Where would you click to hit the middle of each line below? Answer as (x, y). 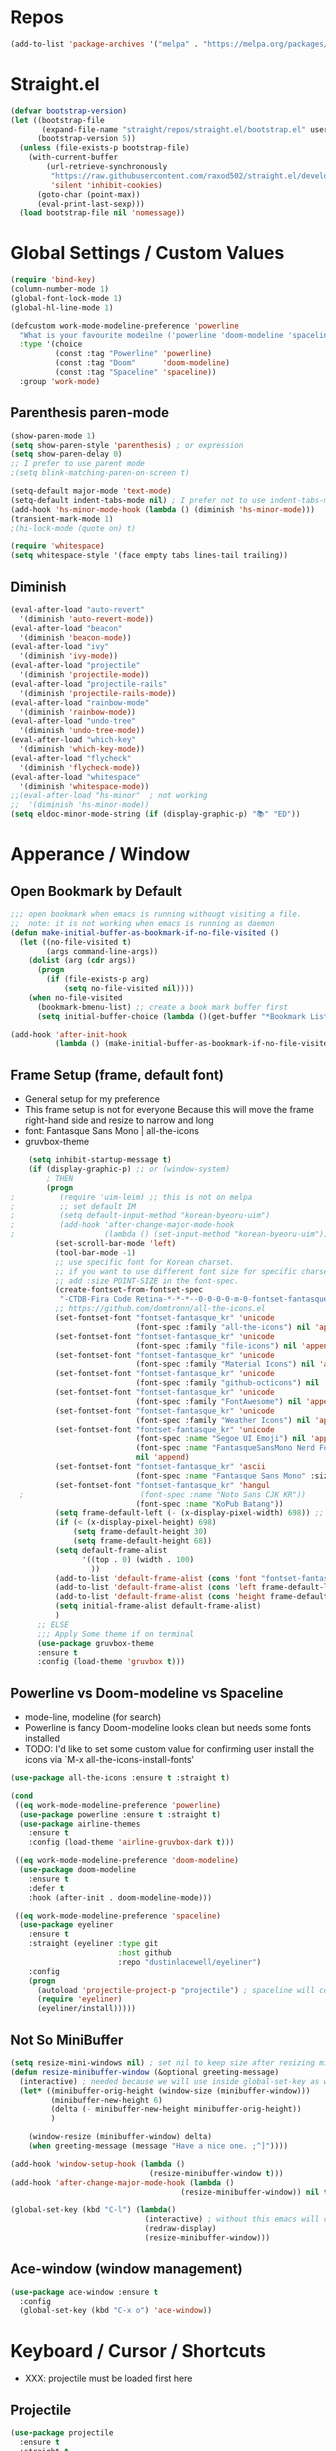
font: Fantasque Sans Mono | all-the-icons (112, 1131)
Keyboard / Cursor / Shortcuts (138, 2350)
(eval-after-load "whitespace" (75, 777)
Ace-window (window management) (126, 2269)
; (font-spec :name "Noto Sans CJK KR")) (163, 1494)
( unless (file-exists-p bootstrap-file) (104, 148)
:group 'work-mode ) (60, 381)
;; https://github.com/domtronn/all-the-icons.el (160, 1309)
